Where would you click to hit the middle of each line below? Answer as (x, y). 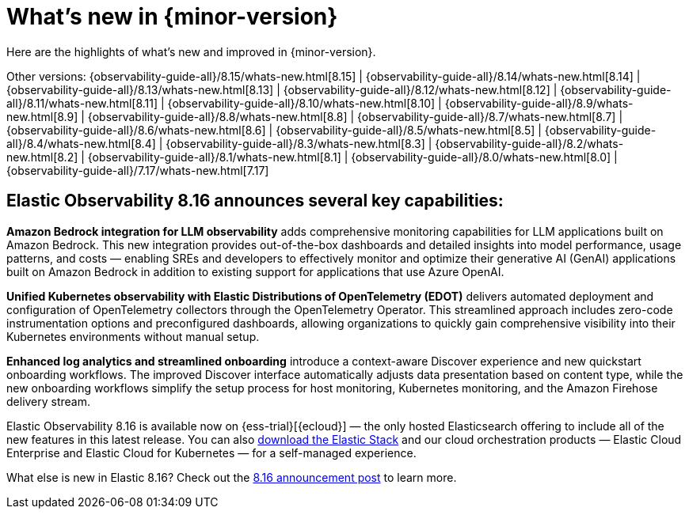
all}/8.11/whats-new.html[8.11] (82, 103)
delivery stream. (49, 401)
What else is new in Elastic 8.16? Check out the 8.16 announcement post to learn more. (232, 477)
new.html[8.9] (42, 116)
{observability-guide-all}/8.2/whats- (529, 143)
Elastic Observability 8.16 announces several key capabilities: (255, 201)
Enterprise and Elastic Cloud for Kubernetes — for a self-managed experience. (211, 453)
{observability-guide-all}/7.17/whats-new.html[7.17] (138, 170)
